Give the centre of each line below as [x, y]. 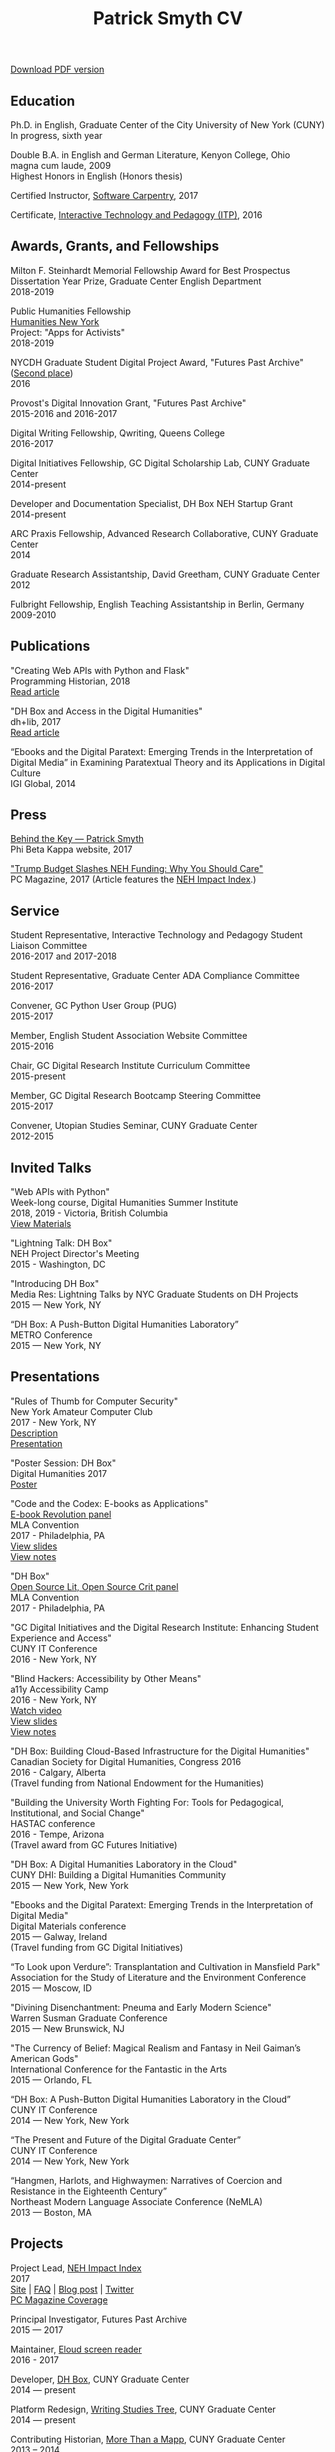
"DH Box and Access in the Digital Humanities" [106, 711]
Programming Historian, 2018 [70, 681]
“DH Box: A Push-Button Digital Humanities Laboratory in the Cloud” [151, 2099]
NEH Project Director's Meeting [75, 1254]
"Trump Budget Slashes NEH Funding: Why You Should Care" [137, 869]
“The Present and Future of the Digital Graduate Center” [126, 2139]
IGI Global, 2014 [43, 783]
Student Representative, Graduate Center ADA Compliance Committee [155, 976]
